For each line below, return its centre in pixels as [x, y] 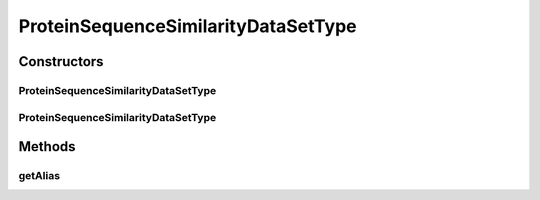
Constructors [61, 61]
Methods [47, 146]
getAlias [39, 176]
